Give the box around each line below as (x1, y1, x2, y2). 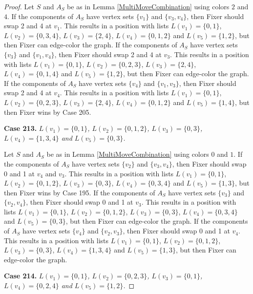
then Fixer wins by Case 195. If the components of (4, 187, 155, 197)
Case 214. (4, 271, 37, 281)
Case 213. (4, 123, 37, 133)
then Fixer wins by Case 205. (4, 106, 91, 117)
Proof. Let (4, 1, 34, 11)
